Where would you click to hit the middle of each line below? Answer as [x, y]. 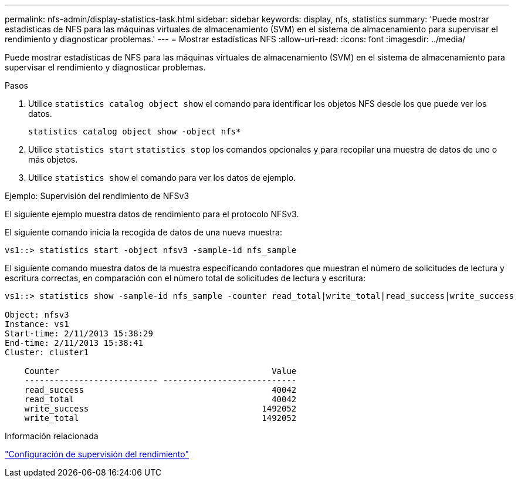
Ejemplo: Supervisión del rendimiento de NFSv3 [97, 196]
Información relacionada [52, 436]
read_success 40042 [160, 390]
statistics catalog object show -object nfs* [135, 132]
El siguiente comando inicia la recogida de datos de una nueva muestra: [143, 232]
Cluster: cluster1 [47, 352]
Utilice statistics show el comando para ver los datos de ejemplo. [162, 178]
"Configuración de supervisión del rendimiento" [97, 454]
